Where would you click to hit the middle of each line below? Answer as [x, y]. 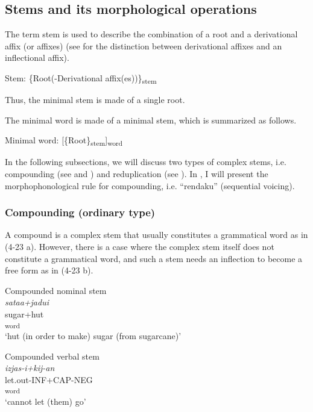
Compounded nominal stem [56, 290]
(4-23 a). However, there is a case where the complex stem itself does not [140, 247]
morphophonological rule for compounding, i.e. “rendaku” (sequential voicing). [150, 185]
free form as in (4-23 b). [49, 270]
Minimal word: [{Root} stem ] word [64, 141]
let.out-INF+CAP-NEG [49, 379]
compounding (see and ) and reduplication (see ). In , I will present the [137, 174]
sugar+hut [24, 314]
